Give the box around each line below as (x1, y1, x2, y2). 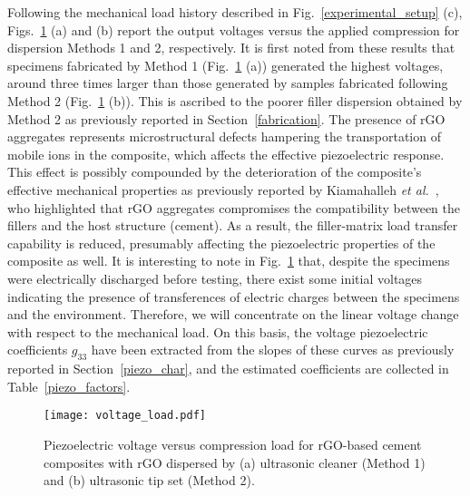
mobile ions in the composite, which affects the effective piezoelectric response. (7, 144, 445, 163)
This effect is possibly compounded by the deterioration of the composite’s (7, 162, 422, 181)
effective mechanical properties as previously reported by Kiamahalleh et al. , (7, 180, 439, 199)
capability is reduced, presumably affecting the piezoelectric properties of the (7, 233, 436, 252)
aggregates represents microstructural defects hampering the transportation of (7, 127, 441, 146)
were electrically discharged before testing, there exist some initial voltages (7, 268, 423, 287)
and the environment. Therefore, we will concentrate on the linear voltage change (7, 305, 459, 324)
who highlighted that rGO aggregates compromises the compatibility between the (7, 198, 460, 217)
